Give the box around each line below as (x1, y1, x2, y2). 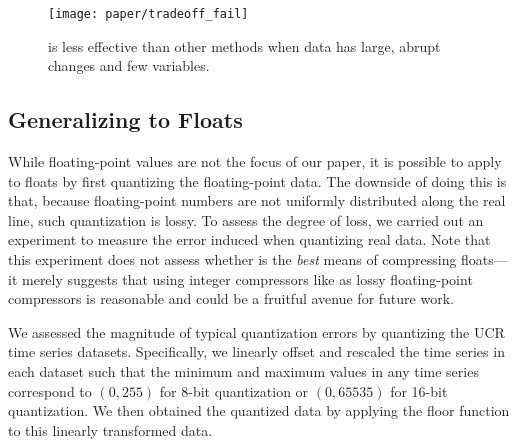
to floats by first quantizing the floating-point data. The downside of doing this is (8, 170, 507, 191)
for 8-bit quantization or (159, 380, 309, 401)
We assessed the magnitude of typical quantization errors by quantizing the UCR (8, 321, 505, 342)
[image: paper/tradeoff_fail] (48, 7, 249, 21)
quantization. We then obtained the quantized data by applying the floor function (8, 400, 510, 421)
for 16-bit (390, 380, 448, 401)
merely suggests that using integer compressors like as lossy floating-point (21, 268, 473, 289)
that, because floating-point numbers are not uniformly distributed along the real (8, 190, 506, 211)
